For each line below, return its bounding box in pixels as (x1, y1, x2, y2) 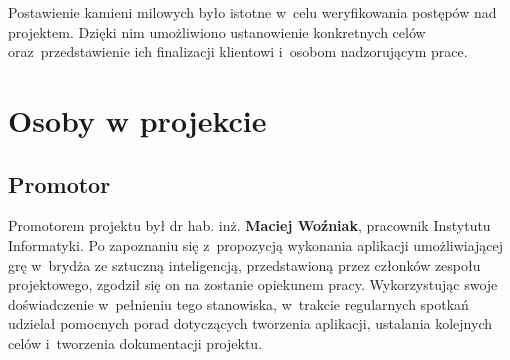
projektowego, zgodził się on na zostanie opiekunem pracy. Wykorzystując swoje (8, 274, 498, 295)
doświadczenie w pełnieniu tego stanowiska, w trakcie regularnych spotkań (8, 293, 469, 314)
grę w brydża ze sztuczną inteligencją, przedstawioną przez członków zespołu (8, 254, 481, 275)
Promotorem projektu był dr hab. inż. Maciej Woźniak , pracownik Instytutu (8, 215, 491, 236)
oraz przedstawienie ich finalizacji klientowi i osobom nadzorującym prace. (8, 41, 468, 62)
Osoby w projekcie (8, 99, 267, 140)
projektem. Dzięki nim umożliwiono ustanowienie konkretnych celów (8, 21, 426, 42)
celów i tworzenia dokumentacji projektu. (8, 332, 263, 353)
